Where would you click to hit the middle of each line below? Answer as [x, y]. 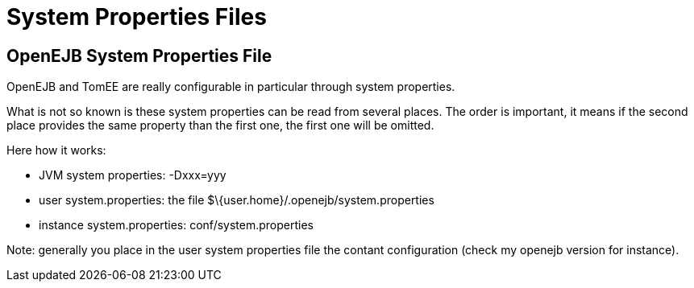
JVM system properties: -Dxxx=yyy [133, 175]
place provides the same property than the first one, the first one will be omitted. [220, 125]
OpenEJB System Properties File [139, 56]
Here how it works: [56, 150]
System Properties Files [137, 17]
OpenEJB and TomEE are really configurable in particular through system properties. [231, 87]
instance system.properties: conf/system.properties [176, 225]
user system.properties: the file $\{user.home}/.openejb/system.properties [237, 200]
